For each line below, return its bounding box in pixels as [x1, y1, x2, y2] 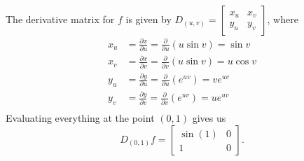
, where [267, 12, 298, 26]
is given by [125, 12, 172, 26]
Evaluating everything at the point [6, 111, 155, 125]
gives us [192, 111, 226, 125]
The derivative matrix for [6, 12, 115, 26]
